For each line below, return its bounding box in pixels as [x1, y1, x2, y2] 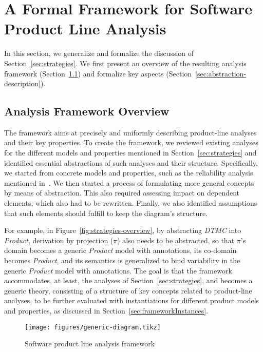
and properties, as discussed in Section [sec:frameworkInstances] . [4, 305, 209, 316]
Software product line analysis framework [25, 338, 155, 349]
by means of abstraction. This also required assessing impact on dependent [4, 187, 240, 198]
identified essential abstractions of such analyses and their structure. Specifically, [4, 157, 258, 168]
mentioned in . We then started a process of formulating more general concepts [4, 177, 254, 188]
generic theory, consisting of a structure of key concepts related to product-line [4, 285, 252, 296]
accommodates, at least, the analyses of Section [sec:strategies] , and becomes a [4, 275, 253, 286]
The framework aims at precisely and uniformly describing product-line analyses [4, 127, 257, 138]
